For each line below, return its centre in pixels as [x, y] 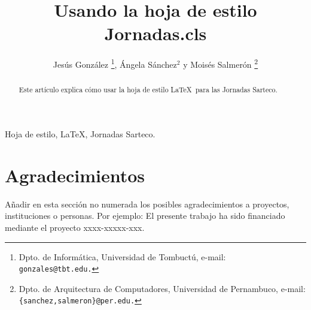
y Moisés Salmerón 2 [221, 63]
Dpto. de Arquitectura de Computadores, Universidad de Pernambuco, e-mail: [162, 288]
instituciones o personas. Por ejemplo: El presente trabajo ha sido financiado [145, 216]
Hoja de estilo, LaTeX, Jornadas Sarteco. [80, 134]
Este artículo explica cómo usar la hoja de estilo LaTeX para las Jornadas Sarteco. [148, 90]
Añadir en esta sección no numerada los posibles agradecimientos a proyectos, [147, 204]
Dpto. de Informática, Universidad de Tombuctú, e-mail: [122, 256]
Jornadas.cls [155, 33]
